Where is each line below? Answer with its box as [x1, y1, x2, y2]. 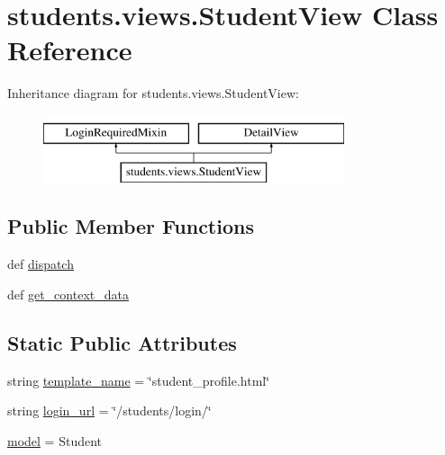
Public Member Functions [7, 212, 254, 240]
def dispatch [7, 254, 74, 273]
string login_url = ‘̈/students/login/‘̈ [7, 401, 212, 420]
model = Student [7, 431, 103, 450]
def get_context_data [7, 284, 129, 303]
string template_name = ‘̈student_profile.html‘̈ [7, 370, 270, 389]
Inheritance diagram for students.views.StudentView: [7, 84, 299, 103]
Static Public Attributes [7, 328, 237, 356]
